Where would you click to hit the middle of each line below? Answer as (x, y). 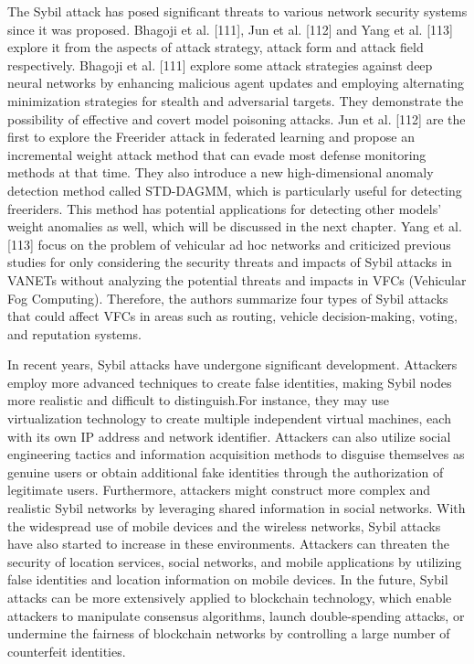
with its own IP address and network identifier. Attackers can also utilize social (229, 436)
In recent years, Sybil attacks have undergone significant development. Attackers (232, 364)
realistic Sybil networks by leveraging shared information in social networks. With (237, 508)
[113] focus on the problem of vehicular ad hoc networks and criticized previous (229, 244)
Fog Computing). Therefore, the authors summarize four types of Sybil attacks (228, 298)
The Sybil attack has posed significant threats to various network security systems (237, 11)
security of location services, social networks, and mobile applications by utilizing (235, 561)
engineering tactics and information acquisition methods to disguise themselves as (236, 454)
